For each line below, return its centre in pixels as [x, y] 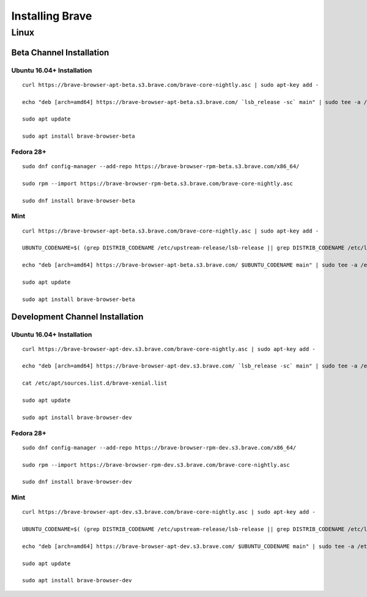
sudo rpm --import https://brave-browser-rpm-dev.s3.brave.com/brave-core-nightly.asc [156, 465]
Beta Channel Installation [60, 52]
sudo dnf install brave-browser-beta [79, 201]
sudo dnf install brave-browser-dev [77, 482]
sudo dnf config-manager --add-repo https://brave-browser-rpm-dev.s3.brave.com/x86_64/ [159, 447]
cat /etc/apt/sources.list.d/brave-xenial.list [95, 383]
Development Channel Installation [77, 317]
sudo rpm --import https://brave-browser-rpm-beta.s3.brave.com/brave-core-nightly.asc [158, 183]
